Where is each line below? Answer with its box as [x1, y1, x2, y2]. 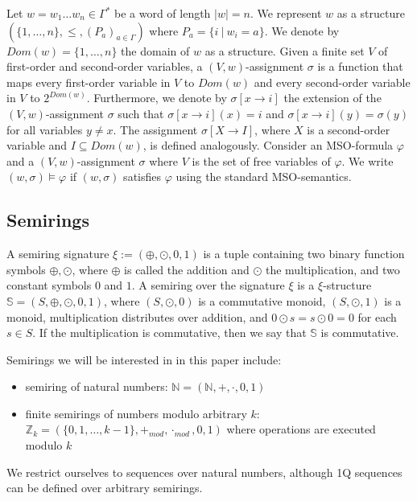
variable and [6, 137, 68, 154]
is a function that [317, 58, 403, 75]
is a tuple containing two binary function [203, 245, 405, 262]
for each [357, 308, 397, 325]
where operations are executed [226, 421, 376, 437]
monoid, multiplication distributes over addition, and [6, 308, 268, 325]
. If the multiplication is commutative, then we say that [32, 324, 307, 341]
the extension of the [283, 89, 382, 106]
